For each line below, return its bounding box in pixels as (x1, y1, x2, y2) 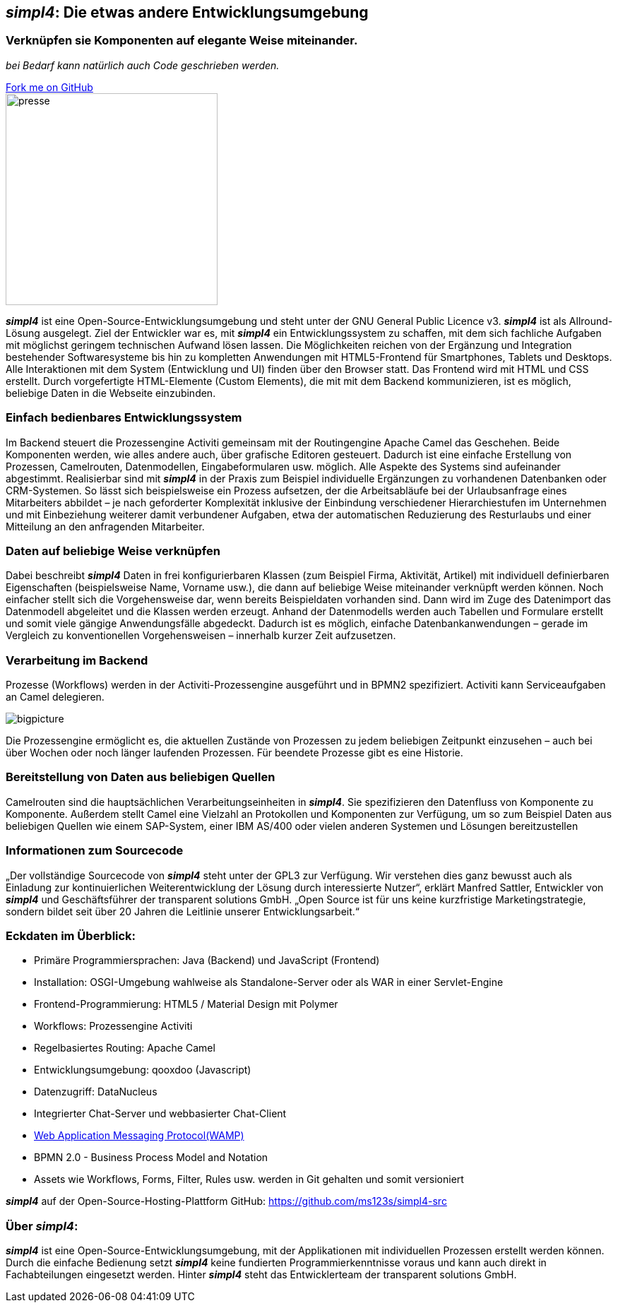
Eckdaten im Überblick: (6, 928, 136, 943)
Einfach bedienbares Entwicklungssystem (6, 410, 242, 425)
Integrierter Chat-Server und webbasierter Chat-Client (34, 1107, 287, 1120)
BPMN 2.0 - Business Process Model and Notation (34, 1151, 268, 1164)
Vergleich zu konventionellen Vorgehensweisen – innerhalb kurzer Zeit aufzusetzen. (6, 629, 396, 642)
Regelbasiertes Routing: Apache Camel (34, 1042, 215, 1054)
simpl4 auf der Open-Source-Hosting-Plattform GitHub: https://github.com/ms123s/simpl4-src (6, 1195, 447, 1208)
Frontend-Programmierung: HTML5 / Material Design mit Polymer (34, 998, 338, 1011)
